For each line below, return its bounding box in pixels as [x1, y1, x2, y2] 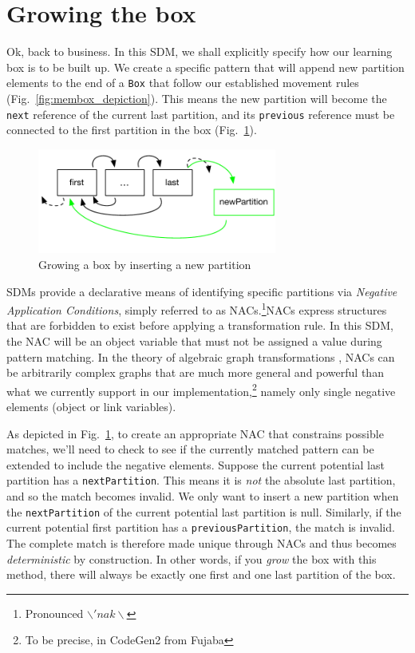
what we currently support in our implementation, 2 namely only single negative [6, 380, 396, 399]
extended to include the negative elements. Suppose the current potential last [6, 456, 385, 473]
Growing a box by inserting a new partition [38, 255, 251, 272]
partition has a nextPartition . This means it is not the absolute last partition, [6, 472, 396, 489]
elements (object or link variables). [6, 398, 176, 415]
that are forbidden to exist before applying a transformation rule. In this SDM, [6, 317, 393, 334]
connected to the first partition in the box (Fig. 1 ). [6, 121, 257, 138]
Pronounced [25, 604, 84, 621]
